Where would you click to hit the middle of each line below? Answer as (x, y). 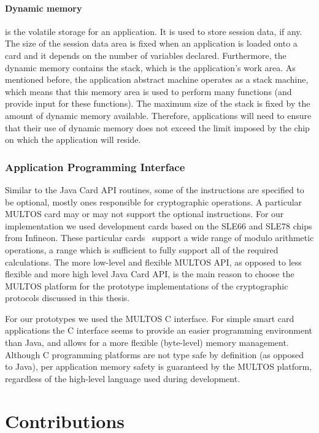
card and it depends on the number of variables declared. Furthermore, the (146, 55)
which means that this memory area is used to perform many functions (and (148, 91)
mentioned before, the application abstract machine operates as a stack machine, (157, 79)
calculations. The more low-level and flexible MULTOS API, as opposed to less (153, 262)
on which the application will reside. (73, 140)
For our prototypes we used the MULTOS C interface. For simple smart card (150, 318)
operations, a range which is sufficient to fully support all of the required (142, 249)
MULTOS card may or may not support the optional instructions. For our (144, 214)
